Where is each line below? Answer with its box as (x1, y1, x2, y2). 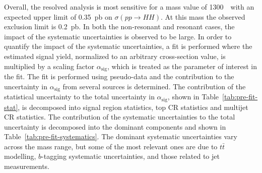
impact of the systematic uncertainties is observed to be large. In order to (4, 31, 232, 41)
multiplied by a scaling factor (4, 61, 95, 71)
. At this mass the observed (160, 11, 245, 22)
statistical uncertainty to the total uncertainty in (4, 91, 155, 102)
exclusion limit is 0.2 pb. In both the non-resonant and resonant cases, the (4, 21, 235, 32)
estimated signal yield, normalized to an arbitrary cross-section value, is (4, 50, 226, 61)
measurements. (4, 161, 50, 171)
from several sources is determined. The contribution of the (62, 81, 246, 91)
